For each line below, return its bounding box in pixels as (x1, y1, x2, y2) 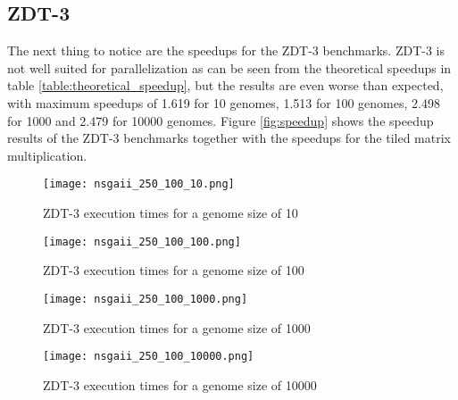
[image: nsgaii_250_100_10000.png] (43, 350, 254, 363)
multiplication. (7, 146, 87, 164)
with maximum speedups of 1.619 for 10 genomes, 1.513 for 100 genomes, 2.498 (7, 93, 440, 112)
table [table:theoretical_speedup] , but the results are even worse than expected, (7, 76, 444, 95)
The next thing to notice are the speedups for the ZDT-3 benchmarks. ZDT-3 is (7, 41, 445, 60)
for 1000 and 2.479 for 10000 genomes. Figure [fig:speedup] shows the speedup (7, 111, 434, 129)
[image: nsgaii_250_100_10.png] (43, 178, 235, 191)
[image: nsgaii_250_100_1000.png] (43, 292, 248, 305)
